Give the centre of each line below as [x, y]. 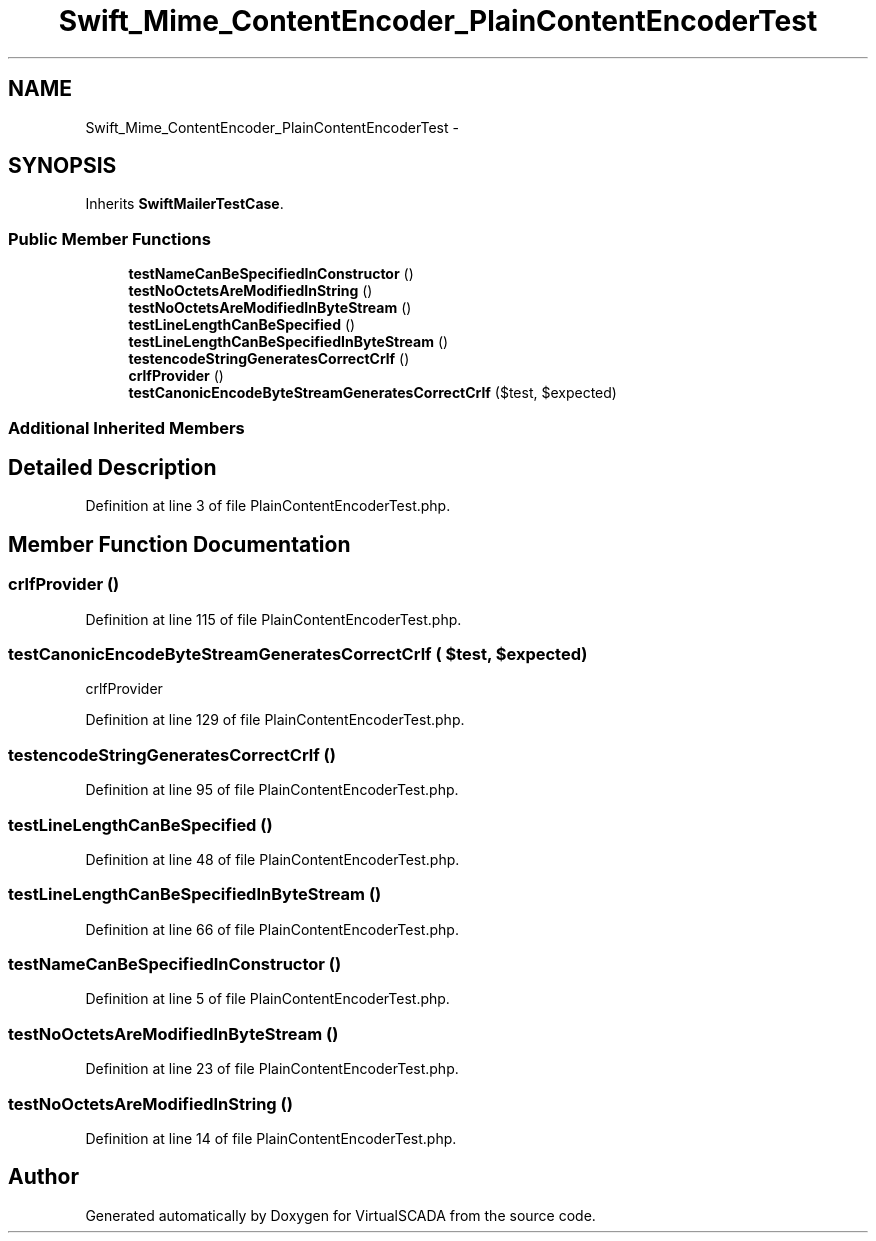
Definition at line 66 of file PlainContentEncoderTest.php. [272, 929]
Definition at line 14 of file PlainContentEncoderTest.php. [271, 1138]
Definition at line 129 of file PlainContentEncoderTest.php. [275, 720]
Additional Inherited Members [126, 427]
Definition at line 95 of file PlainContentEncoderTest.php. [272, 790]
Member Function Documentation [179, 544]
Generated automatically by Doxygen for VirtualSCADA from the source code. [340, 1215]
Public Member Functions [109, 238]
